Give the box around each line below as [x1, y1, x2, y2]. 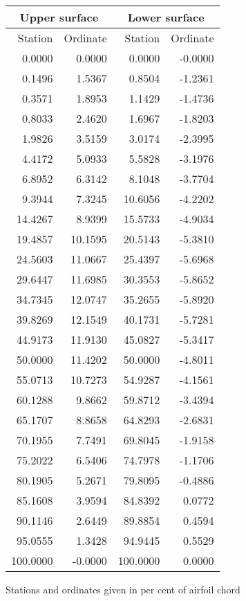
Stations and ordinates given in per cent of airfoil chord [6, 582, 240, 596]
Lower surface [127, 9, 205, 25]
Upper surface [19, 9, 99, 25]
